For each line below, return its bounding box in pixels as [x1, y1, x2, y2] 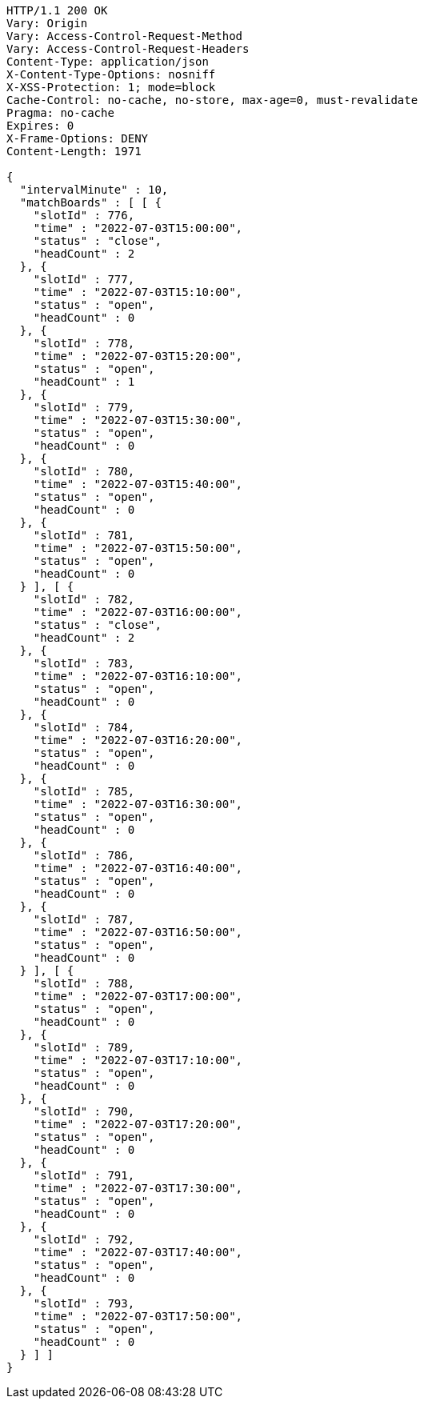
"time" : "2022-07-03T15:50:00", [33, 542, 243, 554]
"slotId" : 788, [33, 977, 135, 990]
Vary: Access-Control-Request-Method [6, 30, 243, 42]
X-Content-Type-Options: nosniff [6, 68, 216, 81]
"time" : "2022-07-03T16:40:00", [33, 862, 243, 875]
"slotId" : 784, [33, 721, 135, 734]
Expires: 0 [6, 119, 74, 132]
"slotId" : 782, [33, 593, 135, 606]
